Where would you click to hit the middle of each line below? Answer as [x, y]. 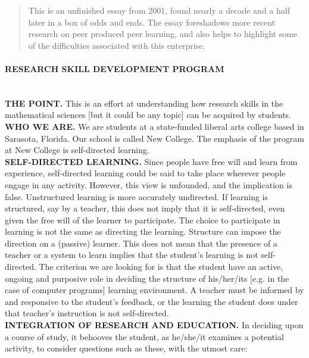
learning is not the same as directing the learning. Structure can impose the [143, 231]
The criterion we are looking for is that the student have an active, [161, 267]
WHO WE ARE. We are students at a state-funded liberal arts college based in [154, 126]
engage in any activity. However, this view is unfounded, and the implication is [149, 184]
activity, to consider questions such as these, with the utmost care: [126, 348]
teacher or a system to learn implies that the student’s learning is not [132, 255]
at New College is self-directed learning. [77, 150]
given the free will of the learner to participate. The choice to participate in [143, 220]
